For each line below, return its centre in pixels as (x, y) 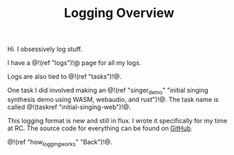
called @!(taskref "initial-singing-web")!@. (69, 107)
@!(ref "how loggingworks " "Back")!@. (60, 143)
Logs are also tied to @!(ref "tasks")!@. (65, 76)
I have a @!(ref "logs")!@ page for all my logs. (74, 63)
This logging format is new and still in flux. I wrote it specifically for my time (117, 120)
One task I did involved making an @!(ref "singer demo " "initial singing (108, 91)
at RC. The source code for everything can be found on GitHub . (100, 128)
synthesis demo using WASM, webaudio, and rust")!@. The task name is (113, 99)
